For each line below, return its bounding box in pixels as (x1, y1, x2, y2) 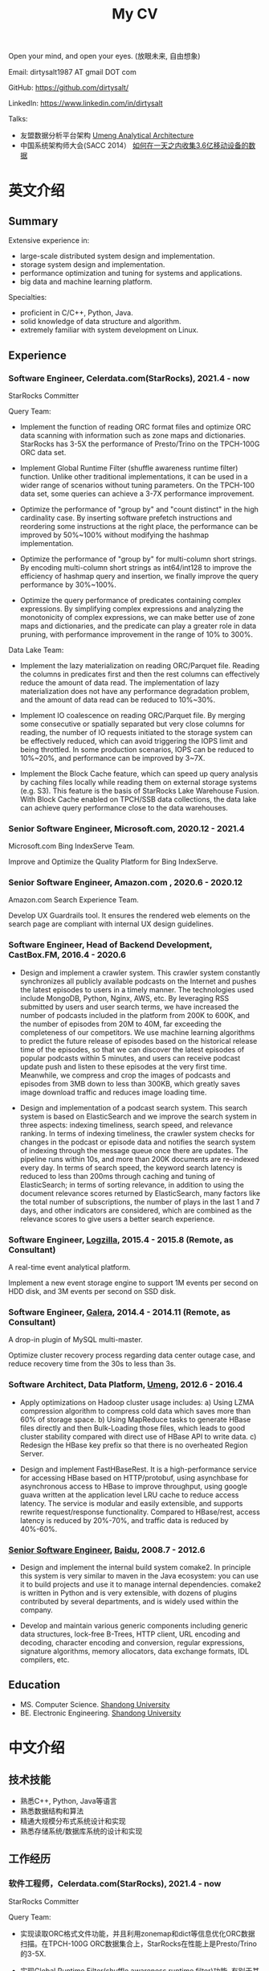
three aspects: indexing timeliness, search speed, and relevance (19, 1119, 233, 1130)
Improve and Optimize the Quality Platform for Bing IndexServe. (8, 857, 218, 867)
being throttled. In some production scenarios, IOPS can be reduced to (19, 745, 255, 754)
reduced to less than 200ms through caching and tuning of (19, 1171, 215, 1181)
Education (8, 1678, 61, 1692)
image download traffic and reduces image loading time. (19, 1087, 207, 1097)
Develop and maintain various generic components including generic (19, 1620, 248, 1630)
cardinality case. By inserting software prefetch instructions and (19, 512, 233, 523)
